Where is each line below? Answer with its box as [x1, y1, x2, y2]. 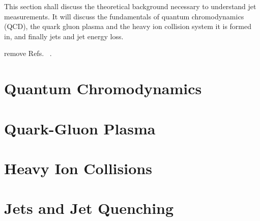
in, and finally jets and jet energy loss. [4, 31, 124, 41]
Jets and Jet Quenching [4, 198, 174, 218]
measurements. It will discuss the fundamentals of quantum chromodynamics [4, 11, 244, 21]
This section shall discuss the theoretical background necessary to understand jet [4, 1, 256, 11]
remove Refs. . [4, 48, 52, 59]
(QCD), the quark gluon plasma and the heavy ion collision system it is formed [4, 21, 251, 32]
